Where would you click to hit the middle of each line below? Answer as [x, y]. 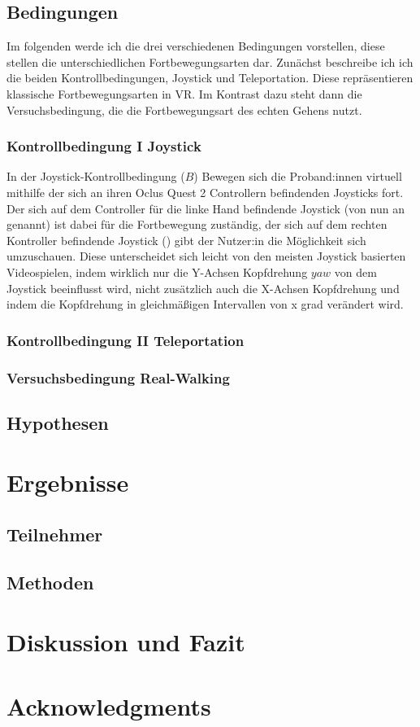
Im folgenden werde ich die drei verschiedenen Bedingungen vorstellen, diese [196, 46]
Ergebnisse [68, 482]
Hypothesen [58, 422]
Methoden [50, 582]
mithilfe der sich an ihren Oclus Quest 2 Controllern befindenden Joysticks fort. [205, 192]
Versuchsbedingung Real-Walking [118, 377]
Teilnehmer [55, 534]
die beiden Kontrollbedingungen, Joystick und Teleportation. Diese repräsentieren [210, 78]
